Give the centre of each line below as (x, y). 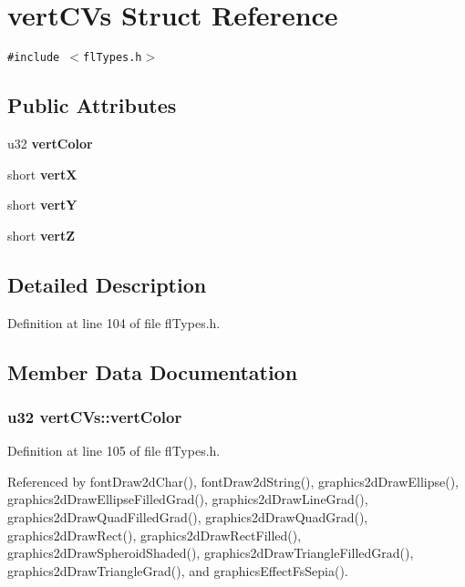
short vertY (42, 205)
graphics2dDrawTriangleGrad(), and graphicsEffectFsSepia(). (178, 570)
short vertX (42, 174)
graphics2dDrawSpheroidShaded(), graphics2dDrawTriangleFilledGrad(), (211, 553)
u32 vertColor (50, 143)
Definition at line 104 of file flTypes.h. (114, 322)
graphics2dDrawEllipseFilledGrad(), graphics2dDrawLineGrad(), (188, 499)
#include (34, 58)
